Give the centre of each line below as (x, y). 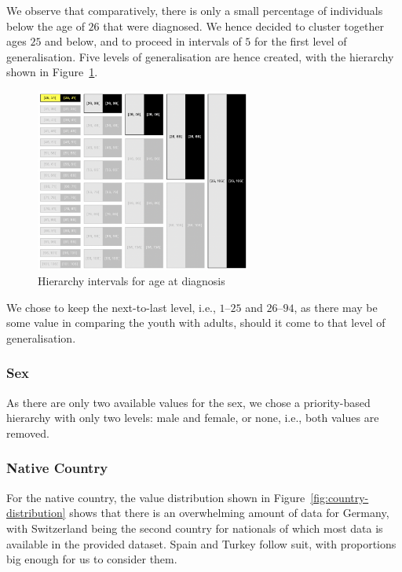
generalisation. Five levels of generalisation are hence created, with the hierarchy (200, 56)
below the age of (46, 26)
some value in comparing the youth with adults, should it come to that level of (196, 323)
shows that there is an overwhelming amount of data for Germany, (229, 513)
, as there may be (336, 307)
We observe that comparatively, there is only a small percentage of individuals (195, 10)
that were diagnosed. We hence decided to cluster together (243, 26)
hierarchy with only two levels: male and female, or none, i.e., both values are (193, 418)
